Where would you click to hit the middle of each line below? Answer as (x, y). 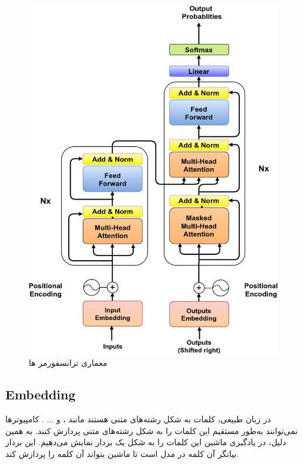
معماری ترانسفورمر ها (68, 363)
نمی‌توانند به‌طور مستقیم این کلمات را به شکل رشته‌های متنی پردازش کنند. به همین (152, 430)
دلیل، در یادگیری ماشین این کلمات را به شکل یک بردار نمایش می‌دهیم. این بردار (146, 442)
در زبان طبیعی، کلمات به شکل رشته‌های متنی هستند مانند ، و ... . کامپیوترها (138, 419)
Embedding (41, 394)
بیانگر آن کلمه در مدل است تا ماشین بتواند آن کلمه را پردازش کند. (122, 453)
